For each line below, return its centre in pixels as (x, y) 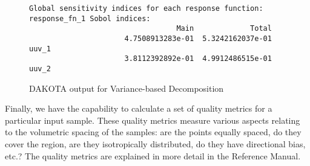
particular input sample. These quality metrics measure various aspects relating (153, 120)
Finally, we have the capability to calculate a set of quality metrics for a (139, 108)
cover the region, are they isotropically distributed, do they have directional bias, (155, 143)
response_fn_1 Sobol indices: (90, 18)
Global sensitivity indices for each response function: (146, 8)
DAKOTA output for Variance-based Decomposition (127, 88)
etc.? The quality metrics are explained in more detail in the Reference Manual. (153, 155)
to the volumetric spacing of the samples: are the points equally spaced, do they (153, 132)
